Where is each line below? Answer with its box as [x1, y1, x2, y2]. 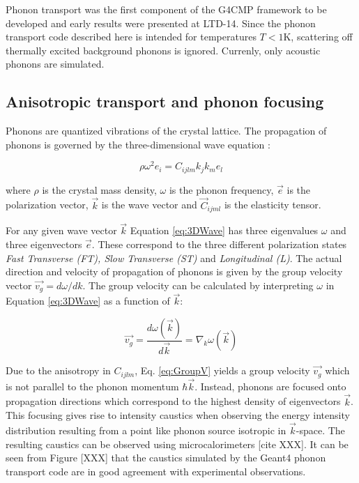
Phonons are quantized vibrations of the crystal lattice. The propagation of [6, 123, 327, 138]
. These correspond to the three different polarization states [91, 236, 347, 251]
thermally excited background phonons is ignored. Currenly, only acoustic [6, 43, 321, 57]
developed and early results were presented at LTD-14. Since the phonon [6, 15, 316, 30]
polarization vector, [6, 197, 89, 212]
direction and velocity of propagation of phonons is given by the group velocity [6, 264, 343, 279]
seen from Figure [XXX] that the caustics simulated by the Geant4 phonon [6, 450, 326, 465]
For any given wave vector [6, 223, 117, 238]
